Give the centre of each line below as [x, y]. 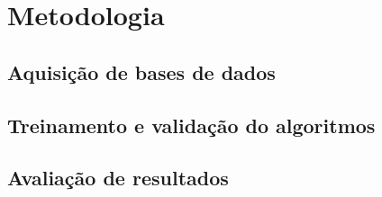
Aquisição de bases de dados [141, 72]
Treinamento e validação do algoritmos [191, 125]
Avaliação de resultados [118, 178]
